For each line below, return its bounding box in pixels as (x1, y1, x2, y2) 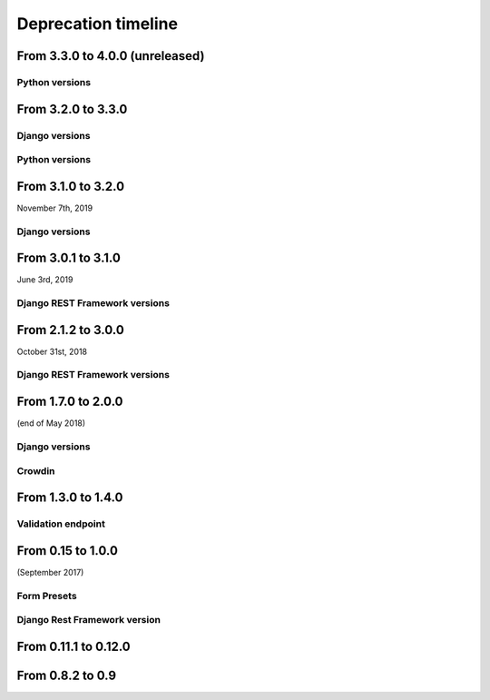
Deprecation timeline (16, 14, 179, 34)
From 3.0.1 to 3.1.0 (16, 251, 122, 266)
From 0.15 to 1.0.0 (16, 543, 118, 558)
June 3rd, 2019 (16, 274, 73, 285)
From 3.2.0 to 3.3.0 (16, 101, 128, 117)
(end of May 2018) (16, 418, 86, 429)
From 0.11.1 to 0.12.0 (16, 638, 131, 654)
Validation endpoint (16, 518, 106, 530)
